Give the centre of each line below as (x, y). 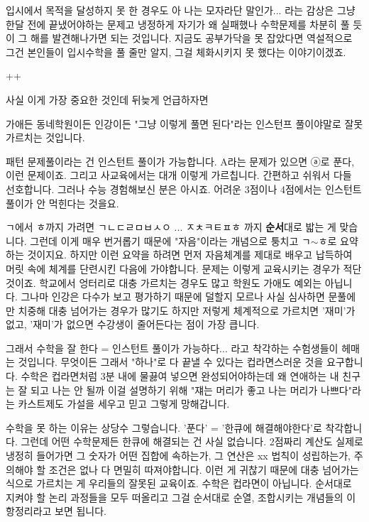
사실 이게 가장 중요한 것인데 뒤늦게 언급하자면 (107, 99)
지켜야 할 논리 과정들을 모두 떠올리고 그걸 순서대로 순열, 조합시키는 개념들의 (175, 497)
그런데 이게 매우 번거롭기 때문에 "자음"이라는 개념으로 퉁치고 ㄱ (170, 240)
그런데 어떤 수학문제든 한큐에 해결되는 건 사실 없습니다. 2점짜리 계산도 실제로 (192, 441)
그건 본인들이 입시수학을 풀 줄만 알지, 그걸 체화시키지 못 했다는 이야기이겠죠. (176, 51)
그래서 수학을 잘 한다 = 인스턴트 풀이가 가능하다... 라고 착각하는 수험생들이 (172, 348)
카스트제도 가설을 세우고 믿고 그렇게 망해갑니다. (124, 404)
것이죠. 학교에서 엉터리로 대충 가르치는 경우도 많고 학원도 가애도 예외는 (164, 282)
